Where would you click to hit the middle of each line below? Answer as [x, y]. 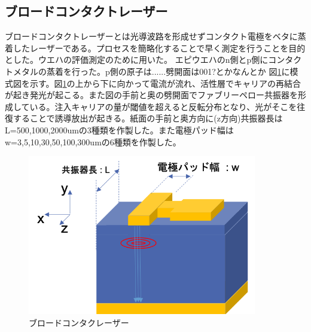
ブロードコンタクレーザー [79, 322]
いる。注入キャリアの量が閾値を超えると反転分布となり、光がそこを [163, 106]
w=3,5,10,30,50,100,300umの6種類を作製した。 [93, 141]
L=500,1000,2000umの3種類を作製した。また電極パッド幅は [119, 130]
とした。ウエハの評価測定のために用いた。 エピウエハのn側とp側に [137, 60]
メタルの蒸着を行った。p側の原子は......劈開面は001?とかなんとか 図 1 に [151, 71]
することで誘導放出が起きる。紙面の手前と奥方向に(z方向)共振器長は [148, 118]
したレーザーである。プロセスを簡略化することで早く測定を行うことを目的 [159, 48]
